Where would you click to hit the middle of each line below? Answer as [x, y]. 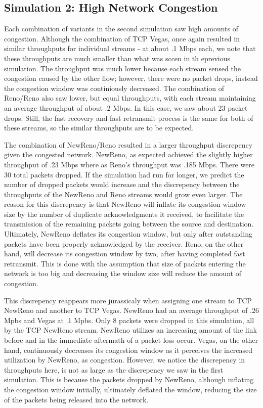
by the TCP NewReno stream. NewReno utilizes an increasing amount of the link [130, 330]
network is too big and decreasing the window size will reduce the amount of [123, 273]
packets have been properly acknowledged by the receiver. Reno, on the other [124, 243]
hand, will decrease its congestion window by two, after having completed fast [125, 254]
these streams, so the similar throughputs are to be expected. [99, 128]
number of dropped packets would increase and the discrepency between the [122, 184]
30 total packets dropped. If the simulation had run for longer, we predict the [124, 174]
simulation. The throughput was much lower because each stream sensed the [122, 68]
